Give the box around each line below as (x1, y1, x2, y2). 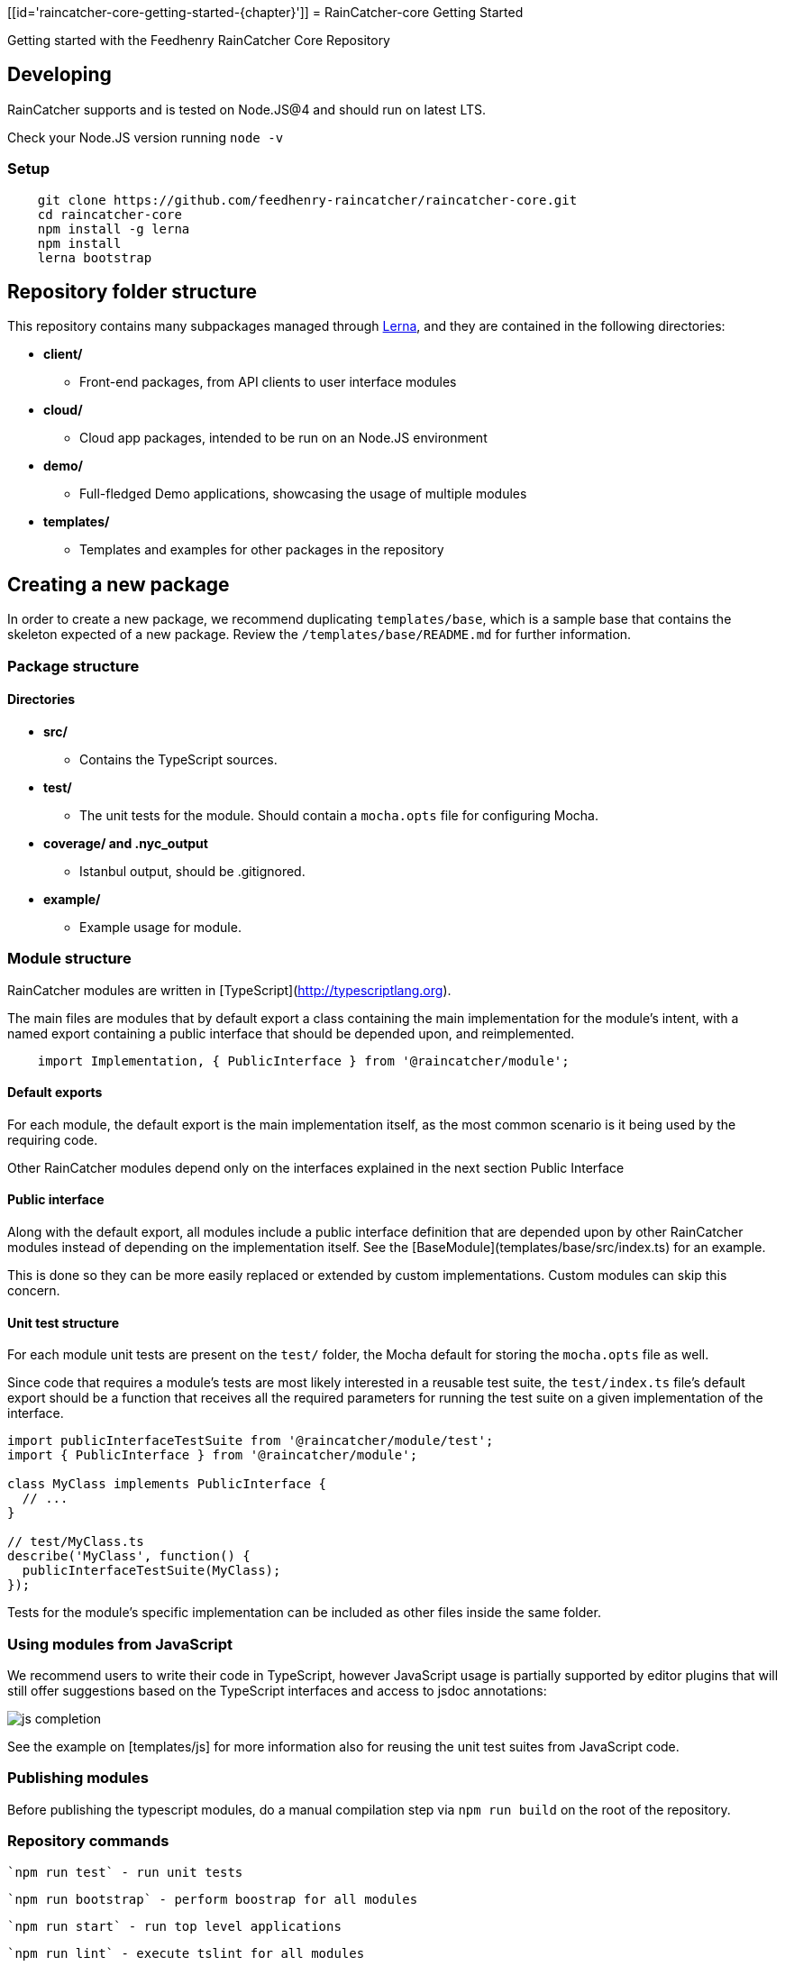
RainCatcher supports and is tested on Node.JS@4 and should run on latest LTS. (7, 101, 487, 117)
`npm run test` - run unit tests (7, 1864, 243, 1879)
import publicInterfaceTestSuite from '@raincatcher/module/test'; (7, 1433, 494, 1449)
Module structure (7, 949, 132, 968)
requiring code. (7, 1131, 98, 1148)
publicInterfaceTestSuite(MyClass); (22, 1563, 281, 1578)
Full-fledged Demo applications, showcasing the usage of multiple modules (79, 486, 527, 502)
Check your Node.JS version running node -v (7, 129, 284, 145)
